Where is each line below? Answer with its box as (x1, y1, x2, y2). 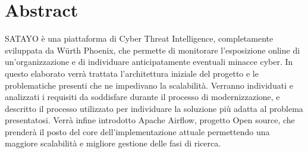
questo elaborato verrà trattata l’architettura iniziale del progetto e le (5, 67, 259, 79)
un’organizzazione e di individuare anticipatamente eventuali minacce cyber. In (5, 55, 293, 68)
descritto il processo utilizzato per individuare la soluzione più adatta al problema (5, 102, 303, 114)
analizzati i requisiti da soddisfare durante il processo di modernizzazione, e (5, 90, 280, 103)
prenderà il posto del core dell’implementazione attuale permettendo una (5, 125, 270, 138)
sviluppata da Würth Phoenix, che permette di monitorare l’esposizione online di (5, 43, 300, 56)
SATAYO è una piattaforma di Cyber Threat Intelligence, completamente (5, 32, 274, 45)
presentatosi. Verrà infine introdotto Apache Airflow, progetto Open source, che (5, 114, 295, 126)
